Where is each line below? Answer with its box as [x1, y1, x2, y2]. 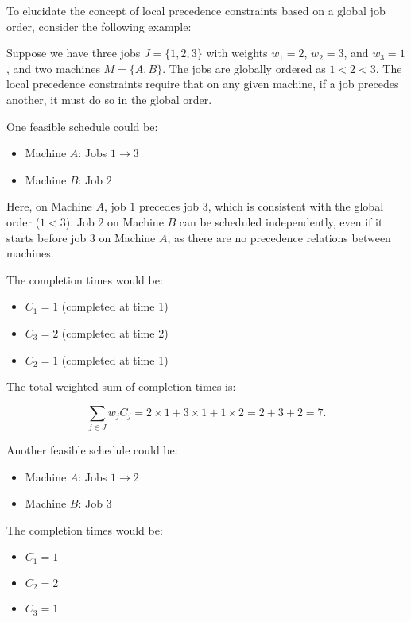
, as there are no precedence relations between [167, 229, 391, 245]
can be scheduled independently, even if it [179, 213, 383, 230]
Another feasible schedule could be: [6, 442, 178, 458]
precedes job [138, 198, 200, 214]
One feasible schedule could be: [6, 118, 158, 134]
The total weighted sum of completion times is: [6, 378, 236, 395]
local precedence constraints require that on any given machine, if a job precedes [6, 75, 399, 92]
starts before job [6, 229, 87, 245]
